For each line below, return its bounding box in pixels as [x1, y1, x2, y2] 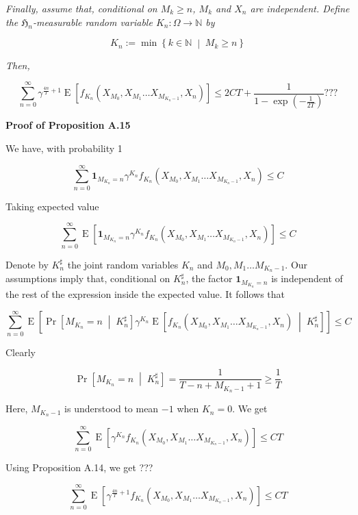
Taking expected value [5, 199, 99, 213]
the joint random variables [67, 257, 179, 271]
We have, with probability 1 [5, 141, 123, 155]
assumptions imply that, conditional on [5, 271, 170, 286]
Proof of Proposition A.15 [5, 118, 131, 132]
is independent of [271, 271, 343, 286]
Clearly [5, 344, 36, 359]
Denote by [5, 257, 49, 271]
